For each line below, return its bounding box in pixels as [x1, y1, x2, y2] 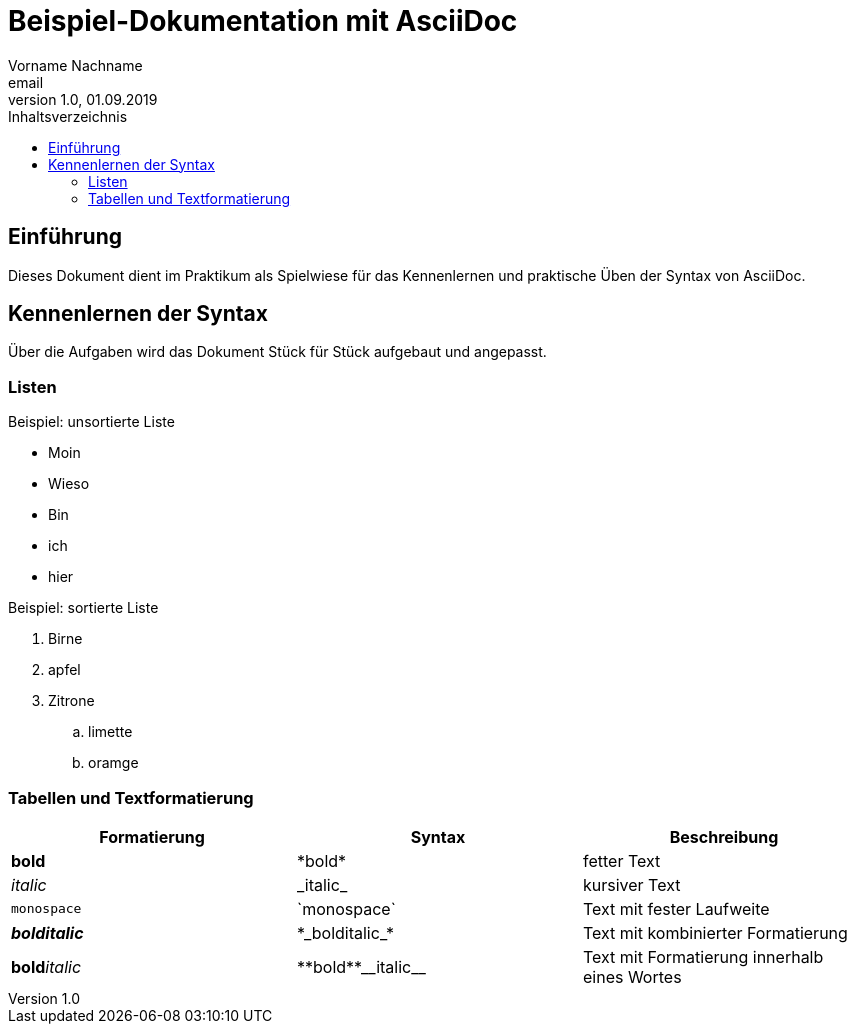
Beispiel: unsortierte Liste [8, 413, 175, 431]
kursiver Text [582, 874, 681, 895]
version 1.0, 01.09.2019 [8, 90, 158, 108]
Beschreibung [669, 826, 779, 847]
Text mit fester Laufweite [582, 898, 770, 919]
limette [88, 723, 133, 741]
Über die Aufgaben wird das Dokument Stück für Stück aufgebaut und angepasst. [8, 343, 547, 361]
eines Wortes [582, 966, 682, 987]
